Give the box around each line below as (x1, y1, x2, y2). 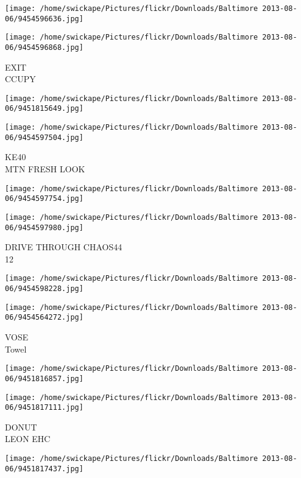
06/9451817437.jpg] (5, 464, 83, 473)
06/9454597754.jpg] (5, 194, 83, 203)
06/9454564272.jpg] (5, 313, 83, 322)
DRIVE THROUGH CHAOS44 (5, 241, 122, 253)
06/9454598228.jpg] (5, 284, 83, 293)
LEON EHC (5, 432, 51, 445)
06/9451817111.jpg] (5, 403, 83, 412)
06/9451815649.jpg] (5, 104, 83, 113)
